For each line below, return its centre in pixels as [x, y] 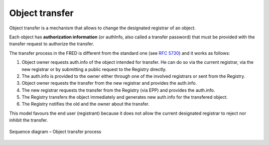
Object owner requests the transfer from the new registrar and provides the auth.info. [109, 83]
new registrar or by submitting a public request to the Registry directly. [94, 69]
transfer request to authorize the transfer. [52, 44]
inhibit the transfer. [29, 120]
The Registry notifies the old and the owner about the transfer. [85, 104]
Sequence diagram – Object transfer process [55, 132]
